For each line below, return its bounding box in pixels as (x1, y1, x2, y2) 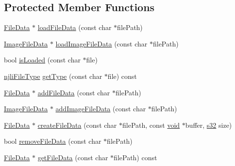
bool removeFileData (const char (4, 136, 101, 146)
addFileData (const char (37, 87, 110, 97)
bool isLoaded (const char (4, 55, 81, 65)
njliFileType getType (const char (4, 71, 102, 81)
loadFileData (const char (37, 22, 112, 32)
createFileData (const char (37, 120, 117, 130)
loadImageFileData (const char (55, 38, 148, 48)
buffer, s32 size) (185, 120, 232, 130)
